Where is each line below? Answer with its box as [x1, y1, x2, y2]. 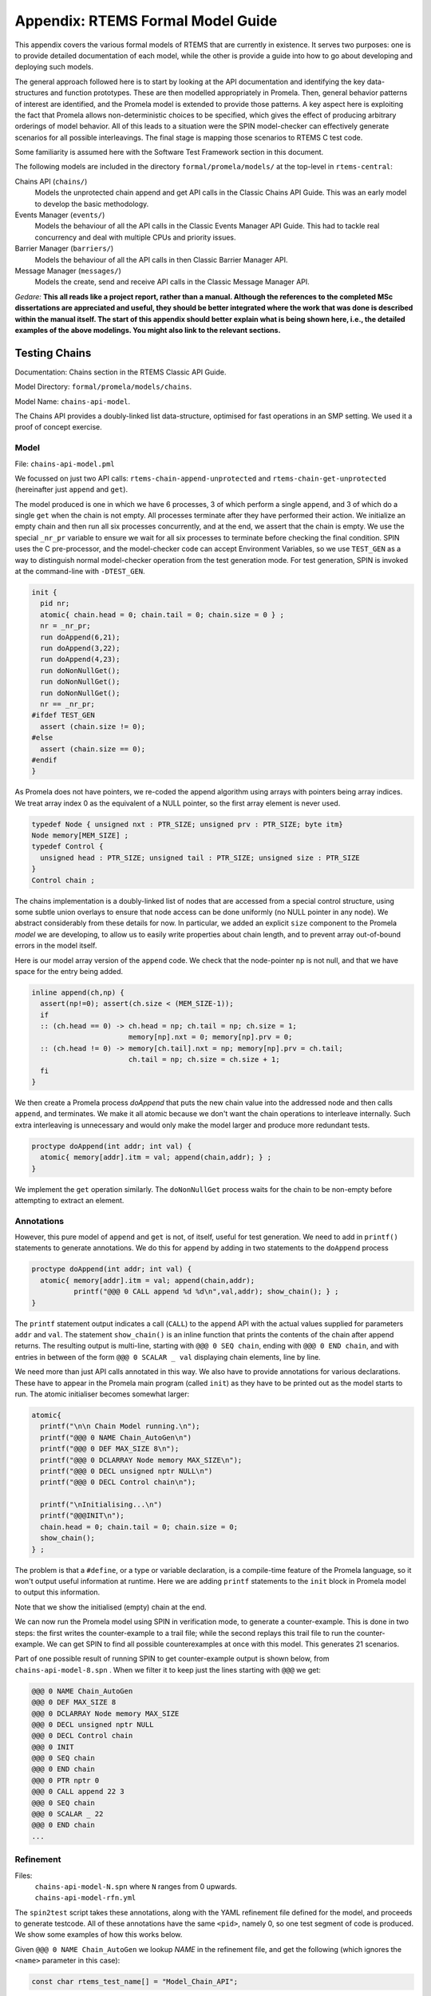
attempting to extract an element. [14, 1195, 125, 1205]
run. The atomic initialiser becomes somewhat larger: [14, 1389, 190, 1399]
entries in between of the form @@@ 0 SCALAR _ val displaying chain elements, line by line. [14, 1352, 321, 1361]
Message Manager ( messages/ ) [14, 266, 121, 275]
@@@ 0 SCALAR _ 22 [31, 1809, 104, 1819]
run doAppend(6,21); [40, 632, 121, 642]
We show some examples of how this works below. [14, 1930, 183, 1939]
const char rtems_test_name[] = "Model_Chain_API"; [31, 1977, 239, 1986]
